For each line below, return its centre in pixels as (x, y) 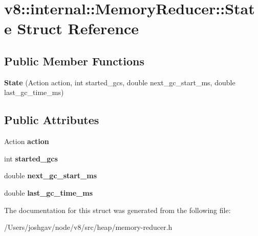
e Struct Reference (72, 28)
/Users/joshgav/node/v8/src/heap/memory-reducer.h (88, 227)
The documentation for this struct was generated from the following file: (117, 210)
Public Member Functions (74, 61)
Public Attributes (52, 120)
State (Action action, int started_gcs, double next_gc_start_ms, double (120, 82)
